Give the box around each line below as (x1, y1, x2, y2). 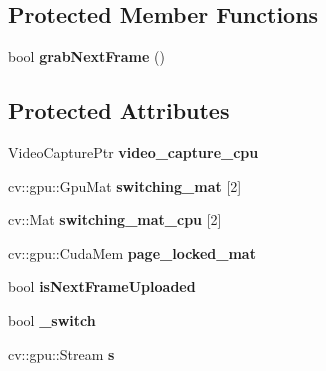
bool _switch (8, 309, 96, 330)
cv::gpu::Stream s (8, 343, 115, 364)
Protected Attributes (8, 95, 230, 126)
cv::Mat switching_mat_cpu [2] (8, 209, 222, 230)
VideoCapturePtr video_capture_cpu (8, 142, 259, 162)
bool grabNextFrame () (8, 46, 165, 67)
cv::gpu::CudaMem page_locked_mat (8, 242, 256, 263)
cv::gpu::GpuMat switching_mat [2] (8, 175, 242, 196)
